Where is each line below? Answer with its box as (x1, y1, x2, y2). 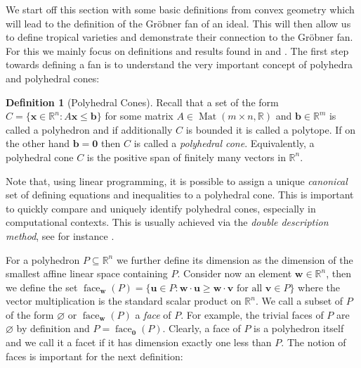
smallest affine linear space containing (6, 266, 168, 281)
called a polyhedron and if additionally (6, 122, 173, 137)
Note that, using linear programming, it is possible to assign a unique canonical (6, 173, 348, 188)
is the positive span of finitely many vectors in (86, 149, 286, 164)
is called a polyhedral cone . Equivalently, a (133, 136, 315, 151)
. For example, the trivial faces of (180, 307, 324, 322)
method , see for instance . (6, 228, 114, 243)
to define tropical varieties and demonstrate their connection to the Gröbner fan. (6, 30, 353, 44)
